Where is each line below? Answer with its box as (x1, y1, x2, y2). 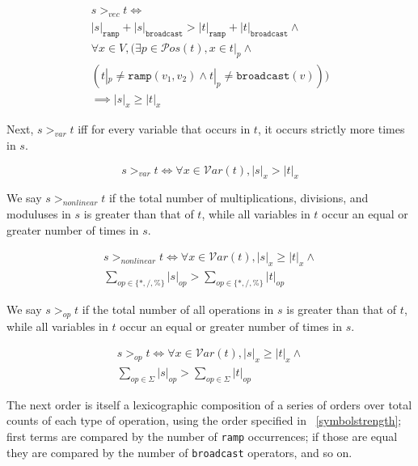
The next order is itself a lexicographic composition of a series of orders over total (6, 396, 412, 413)
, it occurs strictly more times (257, 121, 405, 138)
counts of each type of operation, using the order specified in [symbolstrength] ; (6, 412, 402, 429)
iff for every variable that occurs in (78, 121, 251, 138)
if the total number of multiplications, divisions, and (108, 189, 369, 206)
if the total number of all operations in (82, 300, 274, 317)
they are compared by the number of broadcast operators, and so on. (6, 443, 353, 460)
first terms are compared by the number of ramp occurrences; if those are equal (6, 428, 398, 444)
